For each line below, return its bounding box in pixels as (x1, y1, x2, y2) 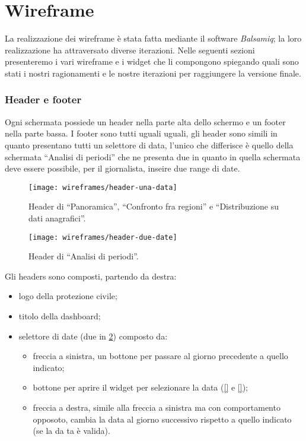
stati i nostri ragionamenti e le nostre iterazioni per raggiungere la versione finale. (5, 66, 301, 79)
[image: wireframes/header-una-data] (28, 183, 177, 192)
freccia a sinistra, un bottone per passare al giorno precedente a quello (33, 350, 288, 362)
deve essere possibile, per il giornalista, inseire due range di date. (5, 162, 240, 175)
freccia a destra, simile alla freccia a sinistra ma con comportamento (33, 401, 280, 413)
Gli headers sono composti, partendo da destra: (5, 269, 177, 282)
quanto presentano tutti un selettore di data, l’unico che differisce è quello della (5, 138, 294, 151)
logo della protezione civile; (18, 290, 117, 302)
